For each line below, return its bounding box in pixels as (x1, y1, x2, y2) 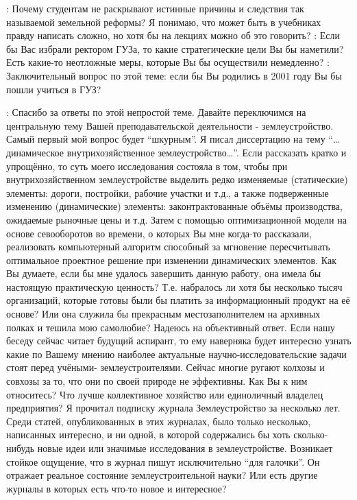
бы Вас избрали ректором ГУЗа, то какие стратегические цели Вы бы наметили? (6, 41, 344, 56)
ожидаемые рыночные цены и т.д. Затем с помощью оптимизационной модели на (6, 212, 347, 226)
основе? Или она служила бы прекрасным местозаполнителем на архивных (6, 307, 321, 321)
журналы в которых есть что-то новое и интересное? (6, 481, 227, 495)
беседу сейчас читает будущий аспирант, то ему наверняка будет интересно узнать (6, 333, 352, 348)
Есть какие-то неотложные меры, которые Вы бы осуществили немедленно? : (6, 55, 330, 69)
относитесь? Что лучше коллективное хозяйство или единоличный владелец (6, 387, 323, 401)
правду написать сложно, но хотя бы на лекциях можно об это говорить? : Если (6, 28, 341, 43)
